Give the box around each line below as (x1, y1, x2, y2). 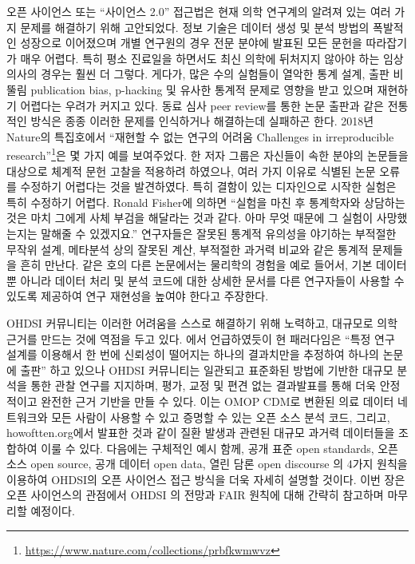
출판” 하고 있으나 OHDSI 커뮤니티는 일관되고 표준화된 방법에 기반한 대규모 (20, 361, 393, 378)
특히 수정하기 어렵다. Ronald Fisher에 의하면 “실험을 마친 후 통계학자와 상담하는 (6, 193, 405, 210)
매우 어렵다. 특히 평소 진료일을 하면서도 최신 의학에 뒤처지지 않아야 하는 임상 (20, 50, 404, 66)
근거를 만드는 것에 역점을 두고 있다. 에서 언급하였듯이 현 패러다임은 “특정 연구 (6, 330, 395, 347)
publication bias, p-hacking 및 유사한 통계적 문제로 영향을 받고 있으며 (30, 81, 373, 97)
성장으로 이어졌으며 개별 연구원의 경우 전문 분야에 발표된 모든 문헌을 (20, 34, 362, 51)
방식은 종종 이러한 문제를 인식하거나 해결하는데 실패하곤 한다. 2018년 (30, 113, 374, 129)
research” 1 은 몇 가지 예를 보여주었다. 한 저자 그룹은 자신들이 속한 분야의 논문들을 (6, 145, 409, 163)
